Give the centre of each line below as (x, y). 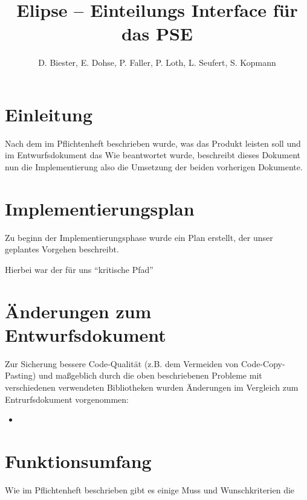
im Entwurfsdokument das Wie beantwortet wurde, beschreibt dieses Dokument (153, 155)
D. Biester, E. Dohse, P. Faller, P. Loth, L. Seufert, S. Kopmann (157, 62)
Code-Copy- (263, 363)
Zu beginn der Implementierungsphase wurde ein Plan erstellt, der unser (139, 237)
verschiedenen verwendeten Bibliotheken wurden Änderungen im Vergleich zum (152, 387)
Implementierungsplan (100, 208)
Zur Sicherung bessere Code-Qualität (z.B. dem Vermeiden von (122, 363)
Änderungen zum (78, 311)
